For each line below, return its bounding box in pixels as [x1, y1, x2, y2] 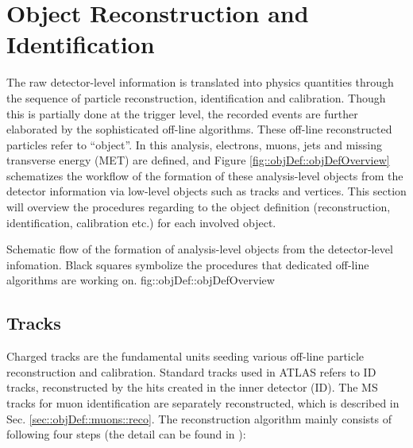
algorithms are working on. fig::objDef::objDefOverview [6, 272, 275, 288]
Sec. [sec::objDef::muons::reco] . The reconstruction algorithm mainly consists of [6, 410, 392, 427]
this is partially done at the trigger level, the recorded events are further [6, 105, 358, 122]
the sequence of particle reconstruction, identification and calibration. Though [6, 89, 386, 106]
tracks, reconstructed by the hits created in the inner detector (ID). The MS [6, 379, 378, 396]
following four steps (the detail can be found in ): [6, 426, 246, 442]
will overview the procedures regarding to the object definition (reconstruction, [6, 199, 391, 215]
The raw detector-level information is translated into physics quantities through [6, 74, 394, 91]
